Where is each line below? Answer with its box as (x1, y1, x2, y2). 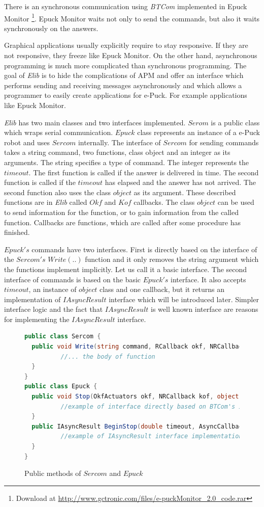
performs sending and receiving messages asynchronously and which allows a (4, 79, 242, 90)
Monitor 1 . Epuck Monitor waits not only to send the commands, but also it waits (4, 11, 260, 23)
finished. (4, 227, 30, 237)
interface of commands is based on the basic (4, 274, 141, 284)
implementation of (4, 293, 61, 304)
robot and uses (4, 137, 50, 147)
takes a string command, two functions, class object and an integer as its (4, 147, 230, 157)
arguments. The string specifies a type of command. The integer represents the (4, 156, 249, 167)
